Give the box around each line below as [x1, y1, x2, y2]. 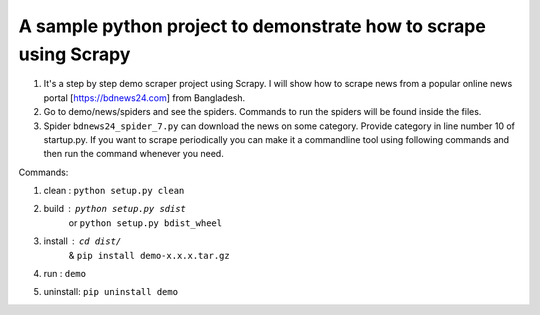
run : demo [43, 268, 87, 280]
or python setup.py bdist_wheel [68, 216, 223, 229]
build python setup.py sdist [43, 203, 187, 215]
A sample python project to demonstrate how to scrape [18, 15, 487, 37]
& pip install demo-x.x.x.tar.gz [68, 249, 230, 261]
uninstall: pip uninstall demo [43, 286, 179, 298]
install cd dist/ [43, 235, 122, 247]
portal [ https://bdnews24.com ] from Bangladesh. [43, 91, 246, 104]
